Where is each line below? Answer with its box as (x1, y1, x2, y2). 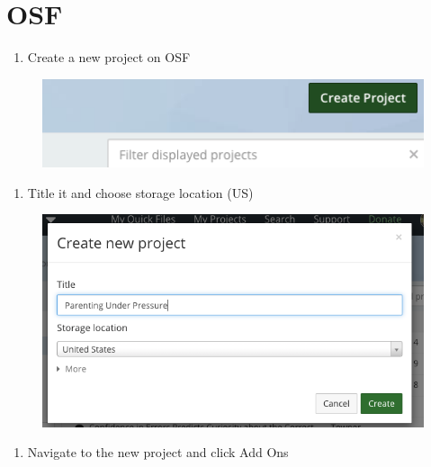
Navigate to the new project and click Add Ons (27, 443, 289, 462)
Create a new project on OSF (27, 48, 191, 67)
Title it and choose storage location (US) (27, 183, 254, 202)
